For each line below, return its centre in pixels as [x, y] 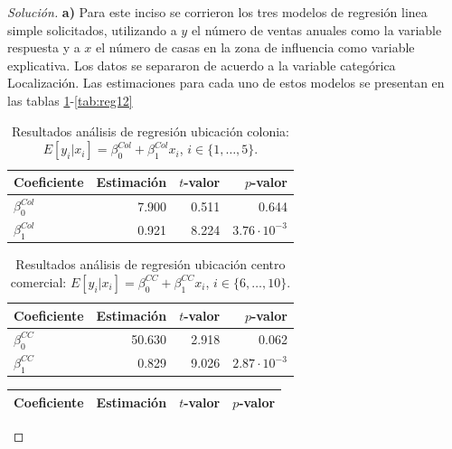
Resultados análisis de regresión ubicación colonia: [151, 131]
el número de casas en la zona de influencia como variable [255, 47]
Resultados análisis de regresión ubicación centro [151, 264]
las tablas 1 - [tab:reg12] [70, 100]
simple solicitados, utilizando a [92, 29]
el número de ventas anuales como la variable [316, 29]
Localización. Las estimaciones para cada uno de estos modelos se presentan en [226, 83]
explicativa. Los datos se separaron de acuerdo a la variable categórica [202, 65]
